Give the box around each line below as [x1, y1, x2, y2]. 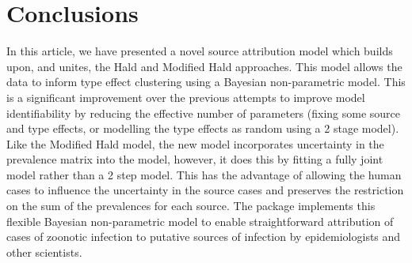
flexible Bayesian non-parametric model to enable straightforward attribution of [6, 212, 394, 229]
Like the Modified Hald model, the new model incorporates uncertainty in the [6, 135, 384, 152]
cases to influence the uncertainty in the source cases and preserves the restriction [6, 182, 404, 198]
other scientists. [6, 243, 82, 260]
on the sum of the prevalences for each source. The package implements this [6, 197, 376, 214]
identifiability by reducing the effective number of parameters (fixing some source [6, 104, 401, 121]
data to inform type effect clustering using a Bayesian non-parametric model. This [6, 73, 406, 90]
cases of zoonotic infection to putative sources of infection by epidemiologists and [6, 228, 401, 245]
